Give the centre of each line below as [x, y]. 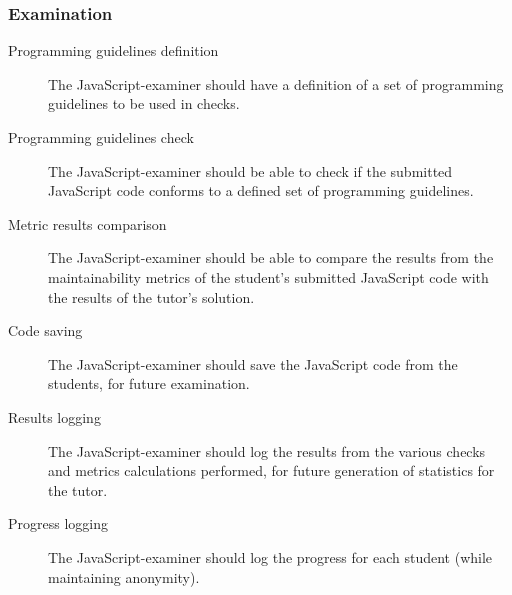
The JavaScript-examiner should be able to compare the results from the [271, 257]
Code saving [45, 330]
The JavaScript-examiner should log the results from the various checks [267, 450]
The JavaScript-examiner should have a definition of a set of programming [276, 83]
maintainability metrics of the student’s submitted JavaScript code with [268, 276]
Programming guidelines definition [113, 50]
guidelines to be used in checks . [144, 103]
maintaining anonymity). [124, 576]
